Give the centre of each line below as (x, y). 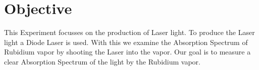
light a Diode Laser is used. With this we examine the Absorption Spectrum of (126, 42)
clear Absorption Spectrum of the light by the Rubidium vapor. (102, 61)
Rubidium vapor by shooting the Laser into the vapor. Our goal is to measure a (127, 52)
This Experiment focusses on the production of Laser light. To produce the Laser (129, 32)
